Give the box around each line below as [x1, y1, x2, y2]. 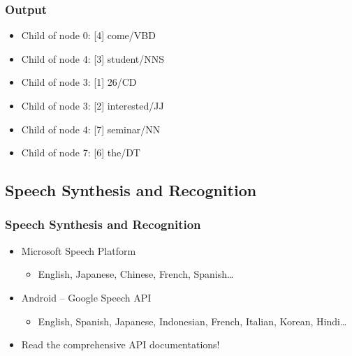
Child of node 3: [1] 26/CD [21, 75, 137, 89]
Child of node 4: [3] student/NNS [21, 51, 165, 66]
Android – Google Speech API [21, 290, 152, 304]
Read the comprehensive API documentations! [21, 337, 220, 352]
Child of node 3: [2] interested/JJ [21, 98, 164, 112]
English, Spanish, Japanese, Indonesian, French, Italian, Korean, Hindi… [38, 313, 347, 328]
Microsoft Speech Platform [21, 243, 136, 258]
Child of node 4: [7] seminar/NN [21, 121, 161, 136]
